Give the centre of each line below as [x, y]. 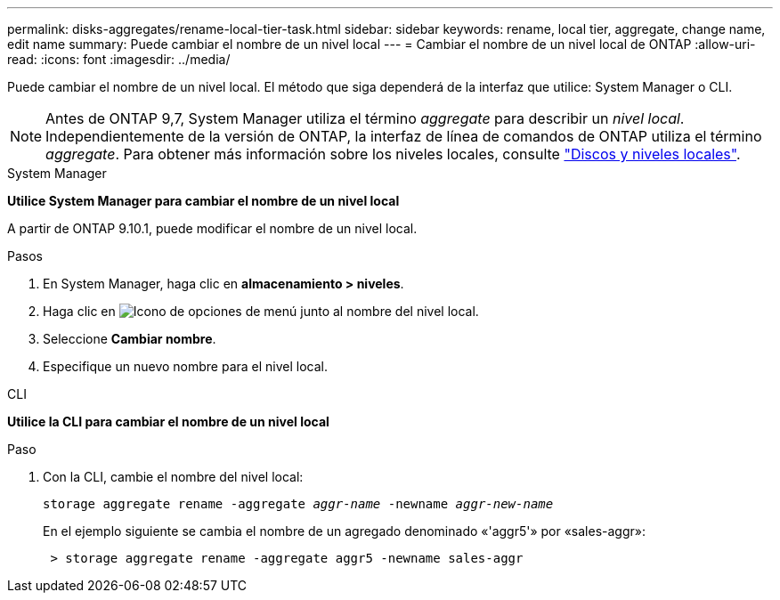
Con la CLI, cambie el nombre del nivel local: [173, 477]
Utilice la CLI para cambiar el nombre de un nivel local [168, 422]
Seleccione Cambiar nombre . [130, 339]
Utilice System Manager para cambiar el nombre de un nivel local [203, 201]
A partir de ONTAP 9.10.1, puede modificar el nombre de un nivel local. [212, 228]
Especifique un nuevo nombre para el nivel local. [186, 366]
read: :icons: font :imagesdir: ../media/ [119, 59]
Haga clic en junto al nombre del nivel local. [261, 311]
